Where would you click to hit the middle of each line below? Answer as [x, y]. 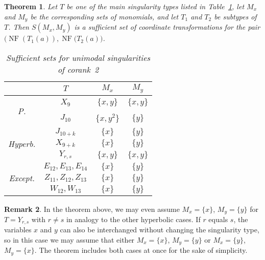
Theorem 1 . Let [31, 6]
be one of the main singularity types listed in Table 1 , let [155, 6]
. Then [19, 27]
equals [218, 219]
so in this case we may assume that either [69, 240]
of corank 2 [78, 69]
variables [18, 230]
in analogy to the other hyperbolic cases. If [133, 219]
